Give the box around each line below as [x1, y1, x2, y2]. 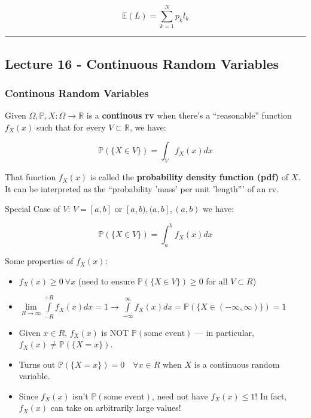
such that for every [36, 120, 106, 133]
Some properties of [5, 255, 74, 267]
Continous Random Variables [5, 85, 149, 100]
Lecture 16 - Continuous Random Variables [5, 54, 279, 72]
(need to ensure [78, 274, 135, 287]
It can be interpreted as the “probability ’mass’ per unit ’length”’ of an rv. [5, 182, 279, 195]
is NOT [101, 326, 129, 338]
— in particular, [195, 326, 254, 338]
